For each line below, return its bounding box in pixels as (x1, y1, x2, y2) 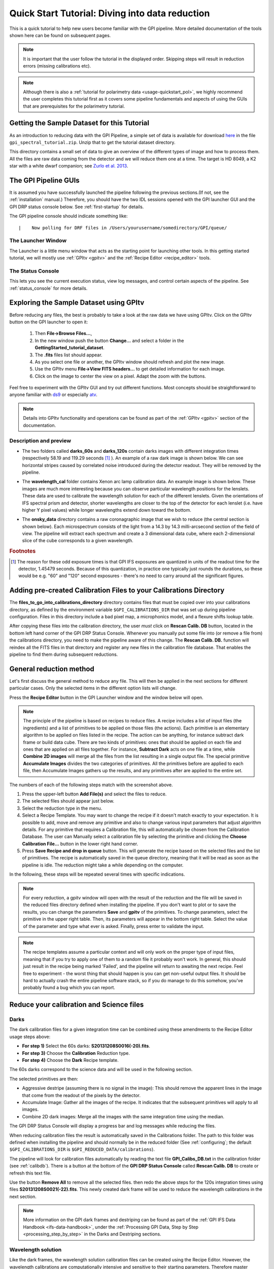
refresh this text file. (9, 1170, 52, 1176)
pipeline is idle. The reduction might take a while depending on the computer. (22, 862, 184, 868)
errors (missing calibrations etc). (23, 63, 91, 69)
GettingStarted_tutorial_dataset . (35, 345, 105, 351)
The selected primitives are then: (9, 1076, 79, 1082)
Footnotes (9, 548, 36, 555)
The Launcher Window (9, 237, 67, 244)
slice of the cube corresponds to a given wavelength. (22, 538, 133, 544)
